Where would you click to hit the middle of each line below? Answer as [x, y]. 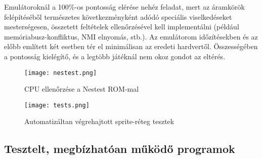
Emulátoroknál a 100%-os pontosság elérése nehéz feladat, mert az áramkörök [124, 7]
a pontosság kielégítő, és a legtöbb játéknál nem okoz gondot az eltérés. [115, 56]
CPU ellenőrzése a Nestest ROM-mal [82, 89]
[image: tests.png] [57, 105]
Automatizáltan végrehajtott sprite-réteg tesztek [99, 121]
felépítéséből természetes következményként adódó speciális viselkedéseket [118, 16]
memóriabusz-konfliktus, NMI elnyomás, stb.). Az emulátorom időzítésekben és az [131, 36]
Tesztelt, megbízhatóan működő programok [120, 149]
